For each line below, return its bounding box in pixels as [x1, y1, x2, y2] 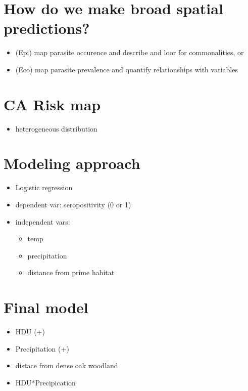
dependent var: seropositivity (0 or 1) [15, 199, 131, 209]
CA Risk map [4, 94, 101, 114]
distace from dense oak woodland [15, 360, 118, 371]
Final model [4, 297, 88, 318]
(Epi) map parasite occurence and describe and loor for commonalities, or [15, 47, 244, 58]
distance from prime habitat [27, 267, 115, 278]
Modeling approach [4, 153, 140, 173]
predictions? [4, 18, 90, 38]
